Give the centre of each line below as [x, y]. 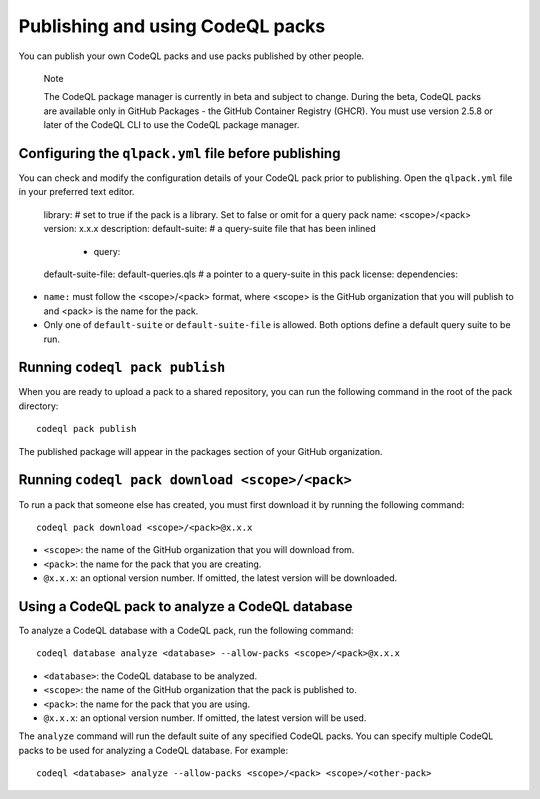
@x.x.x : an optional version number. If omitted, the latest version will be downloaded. [220, 578]
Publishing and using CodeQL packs [172, 26]
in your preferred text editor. [76, 192]
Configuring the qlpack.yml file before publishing [179, 153]
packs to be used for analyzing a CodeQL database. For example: [153, 750]
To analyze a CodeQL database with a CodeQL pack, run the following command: [186, 630]
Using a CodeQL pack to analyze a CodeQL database [186, 606]
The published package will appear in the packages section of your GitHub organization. [200, 451]
